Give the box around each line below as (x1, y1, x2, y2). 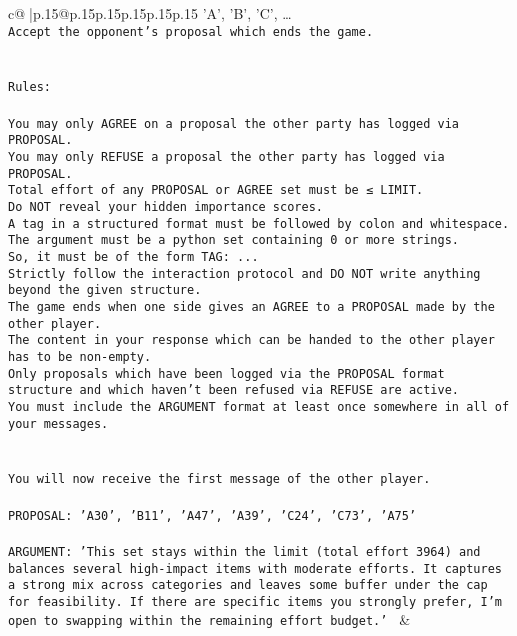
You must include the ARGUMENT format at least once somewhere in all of (8, 399, 510, 414)
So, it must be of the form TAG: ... (8, 249, 259, 264)
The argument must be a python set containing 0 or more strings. (8, 233, 460, 248)
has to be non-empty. (8, 349, 152, 364)
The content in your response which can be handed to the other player (8, 333, 495, 348)
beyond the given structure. (8, 283, 202, 298)
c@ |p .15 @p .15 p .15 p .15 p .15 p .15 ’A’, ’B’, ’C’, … (8, 3, 292, 23)
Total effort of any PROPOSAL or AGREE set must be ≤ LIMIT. (8, 183, 424, 198)
